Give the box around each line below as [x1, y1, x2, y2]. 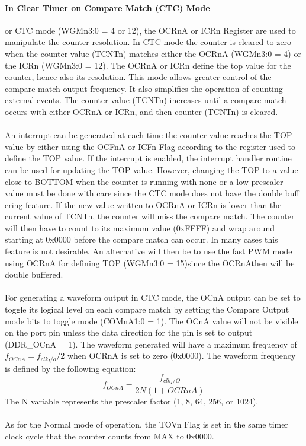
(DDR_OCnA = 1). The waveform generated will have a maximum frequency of [5, 337, 297, 350]
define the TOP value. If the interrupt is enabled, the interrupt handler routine [5, 152, 292, 164]
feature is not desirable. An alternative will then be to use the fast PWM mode [5, 245, 292, 257]
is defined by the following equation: [5, 362, 136, 374]
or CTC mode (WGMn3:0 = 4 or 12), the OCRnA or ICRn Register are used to [5, 24, 296, 36]
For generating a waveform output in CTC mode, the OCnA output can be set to [5, 291, 301, 304]
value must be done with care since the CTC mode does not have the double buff [5, 187, 299, 199]
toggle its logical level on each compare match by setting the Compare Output [5, 303, 289, 316]
